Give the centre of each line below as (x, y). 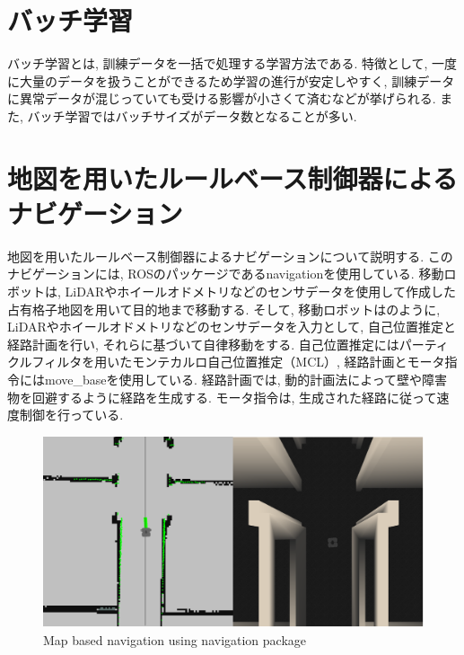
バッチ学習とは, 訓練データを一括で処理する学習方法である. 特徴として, (218, 63)
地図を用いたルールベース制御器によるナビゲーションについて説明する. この (230, 256)
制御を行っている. (71, 415)
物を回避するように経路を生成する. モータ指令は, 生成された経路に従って (222, 397)
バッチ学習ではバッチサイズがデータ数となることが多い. (192, 115)
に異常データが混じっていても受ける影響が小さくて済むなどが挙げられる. (222, 98)
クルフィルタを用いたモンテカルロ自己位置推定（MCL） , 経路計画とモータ (226, 362)
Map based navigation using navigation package (175, 639)
